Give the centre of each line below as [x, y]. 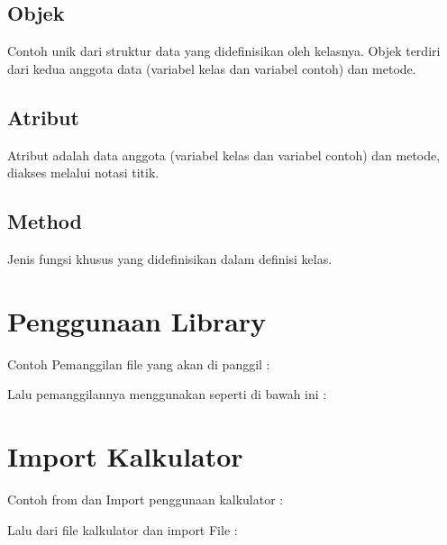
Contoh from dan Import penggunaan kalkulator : [146, 500]
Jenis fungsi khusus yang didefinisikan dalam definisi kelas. [170, 258]
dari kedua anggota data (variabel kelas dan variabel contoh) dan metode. [212, 68]
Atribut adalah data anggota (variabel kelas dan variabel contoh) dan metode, [224, 154]
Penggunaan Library [137, 320]
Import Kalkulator [125, 456]
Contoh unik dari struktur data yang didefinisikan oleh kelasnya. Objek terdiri [224, 51]
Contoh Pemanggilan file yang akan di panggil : [139, 363]
